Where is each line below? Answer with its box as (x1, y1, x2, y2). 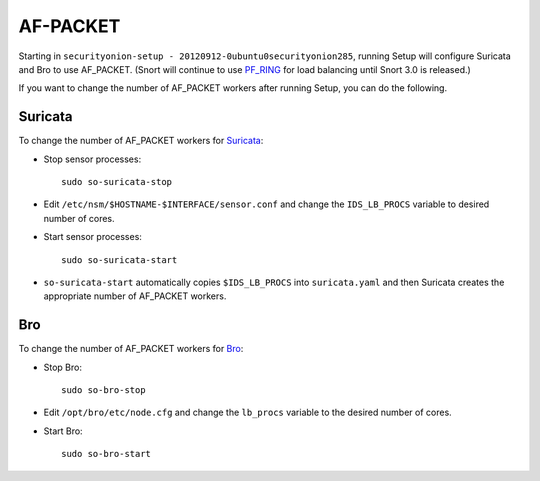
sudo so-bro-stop (61, 385, 146, 396)
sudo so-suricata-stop (61, 176, 173, 188)
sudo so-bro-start (61, 448, 152, 460)
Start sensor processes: (43, 231, 142, 243)
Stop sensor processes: (43, 153, 142, 165)
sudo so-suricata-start (61, 254, 178, 265)
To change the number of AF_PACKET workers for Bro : (18, 343, 244, 355)
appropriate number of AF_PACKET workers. (43, 290, 227, 302)
